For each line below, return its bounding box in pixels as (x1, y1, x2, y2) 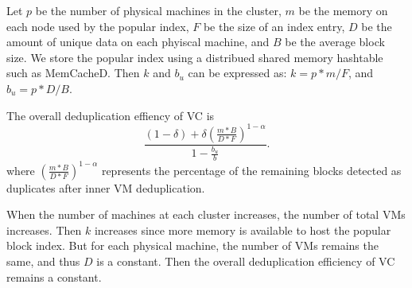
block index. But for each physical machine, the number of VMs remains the (6, 237, 379, 254)
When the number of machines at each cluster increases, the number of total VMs (6, 206, 406, 223)
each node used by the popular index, (6, 18, 189, 34)
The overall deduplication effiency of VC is (6, 107, 215, 123)
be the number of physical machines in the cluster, (35, 2, 282, 18)
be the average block (285, 33, 385, 50)
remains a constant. (6, 268, 102, 285)
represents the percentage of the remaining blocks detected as (101, 162, 402, 178)
